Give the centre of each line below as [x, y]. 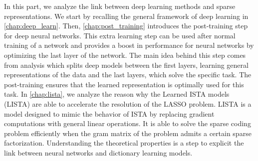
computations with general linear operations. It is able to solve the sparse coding [128, 123]
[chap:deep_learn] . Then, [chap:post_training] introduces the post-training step [126, 26]
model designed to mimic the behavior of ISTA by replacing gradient [109, 113]
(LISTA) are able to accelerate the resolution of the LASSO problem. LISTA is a [128, 103]
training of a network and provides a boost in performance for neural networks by [129, 45]
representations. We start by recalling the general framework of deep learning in [126, 16]
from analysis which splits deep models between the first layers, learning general [126, 65]
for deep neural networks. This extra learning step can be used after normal [120, 35]
